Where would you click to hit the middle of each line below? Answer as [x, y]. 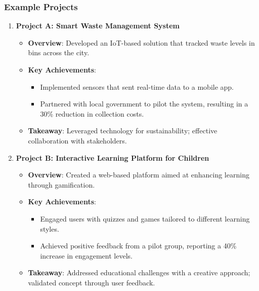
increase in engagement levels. [86, 255]
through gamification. [61, 184]
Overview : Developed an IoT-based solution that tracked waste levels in [141, 42]
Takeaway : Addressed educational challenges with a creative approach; [139, 272]
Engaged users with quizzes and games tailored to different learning [145, 218]
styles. [50, 228]
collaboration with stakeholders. [77, 140]
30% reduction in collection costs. [92, 113]
